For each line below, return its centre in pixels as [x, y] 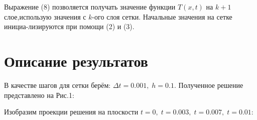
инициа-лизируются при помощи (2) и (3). [69, 26]
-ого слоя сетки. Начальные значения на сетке [162, 16]
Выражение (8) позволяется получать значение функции [90, 7]
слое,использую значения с [45, 16]
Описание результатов [76, 61]
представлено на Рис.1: [39, 95]
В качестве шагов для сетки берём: [57, 85]
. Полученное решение [209, 85]
